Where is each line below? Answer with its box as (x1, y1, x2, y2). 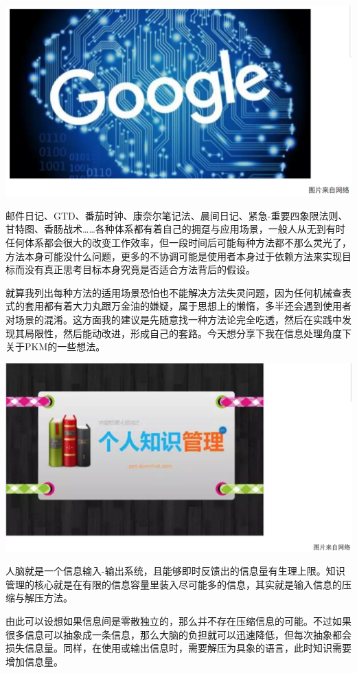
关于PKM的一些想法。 (5, 339, 106, 354)
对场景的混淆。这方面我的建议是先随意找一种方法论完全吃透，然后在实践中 (5, 312, 342, 326)
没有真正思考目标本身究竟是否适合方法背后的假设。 (24, 262, 255, 277)
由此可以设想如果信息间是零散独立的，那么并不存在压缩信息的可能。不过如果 (5, 613, 352, 628)
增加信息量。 (5, 654, 63, 668)
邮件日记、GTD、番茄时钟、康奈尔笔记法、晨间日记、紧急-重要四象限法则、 (5, 208, 348, 222)
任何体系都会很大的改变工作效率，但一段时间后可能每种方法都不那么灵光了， (5, 235, 352, 249)
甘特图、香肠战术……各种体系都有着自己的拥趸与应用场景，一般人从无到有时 (5, 222, 345, 236)
